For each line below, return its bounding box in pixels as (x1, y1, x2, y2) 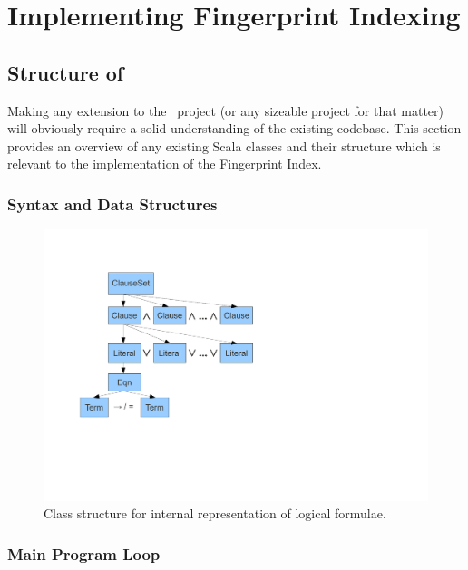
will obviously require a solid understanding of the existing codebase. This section (7, 119, 462, 138)
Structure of (7, 58, 124, 86)
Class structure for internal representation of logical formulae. (44, 504, 386, 523)
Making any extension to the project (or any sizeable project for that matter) (7, 101, 444, 120)
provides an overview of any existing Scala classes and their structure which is (7, 136, 441, 155)
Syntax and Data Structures (7, 192, 218, 215)
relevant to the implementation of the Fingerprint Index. (7, 154, 322, 173)
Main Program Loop (7, 542, 161, 565)
